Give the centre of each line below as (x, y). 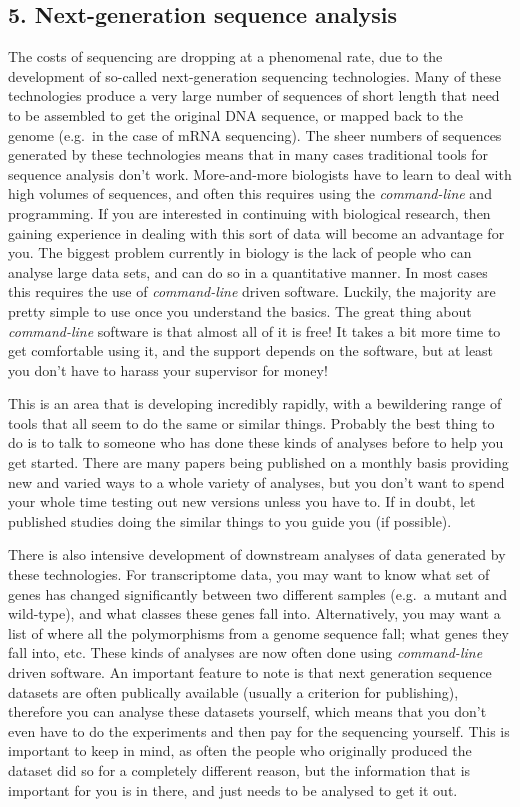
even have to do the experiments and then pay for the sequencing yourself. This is (259, 730)
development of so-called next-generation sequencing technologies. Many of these (255, 75)
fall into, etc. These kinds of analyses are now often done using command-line (245, 652)
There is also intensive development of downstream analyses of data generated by (257, 554)
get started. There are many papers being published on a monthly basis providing (258, 462)
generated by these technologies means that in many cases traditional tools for (248, 154)
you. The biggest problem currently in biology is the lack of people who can (240, 252)
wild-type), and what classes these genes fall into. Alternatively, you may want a (254, 613)
